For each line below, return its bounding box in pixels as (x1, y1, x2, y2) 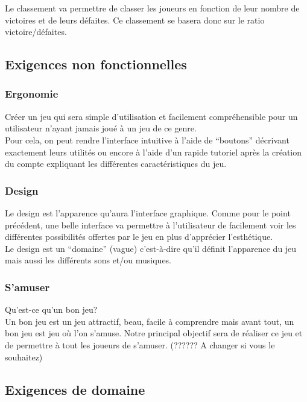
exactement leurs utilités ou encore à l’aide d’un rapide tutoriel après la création (5, 145, 302, 158)
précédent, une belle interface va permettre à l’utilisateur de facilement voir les (5, 218, 296, 231)
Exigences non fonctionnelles (5, 55, 187, 74)
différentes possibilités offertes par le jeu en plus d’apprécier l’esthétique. (5, 230, 273, 243)
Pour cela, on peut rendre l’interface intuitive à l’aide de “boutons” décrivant (5, 133, 290, 146)
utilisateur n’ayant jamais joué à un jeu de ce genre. (5, 122, 197, 134)
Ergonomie (5, 86, 59, 101)
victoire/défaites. (5, 25, 67, 38)
